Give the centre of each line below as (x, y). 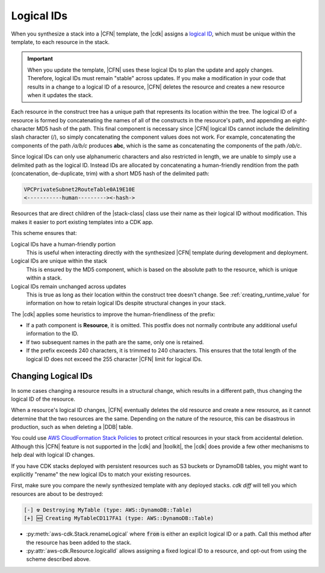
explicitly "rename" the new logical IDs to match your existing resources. (101, 474)
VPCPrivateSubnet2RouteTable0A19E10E (79, 189)
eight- (300, 120)
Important (40, 59)
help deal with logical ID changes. (53, 455)
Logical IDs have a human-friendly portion (63, 244)
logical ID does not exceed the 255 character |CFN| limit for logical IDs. (114, 359)
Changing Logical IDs (52, 376)
